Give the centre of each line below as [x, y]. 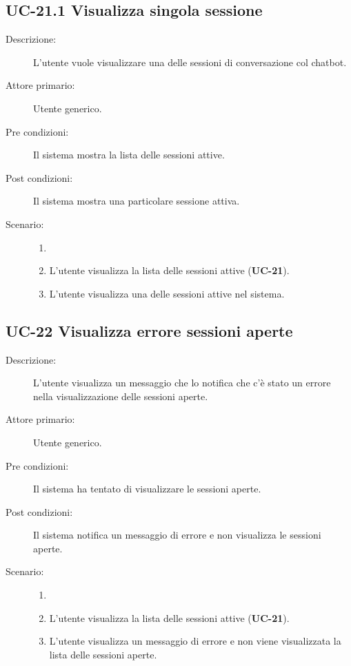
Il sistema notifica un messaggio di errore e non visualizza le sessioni [177, 535]
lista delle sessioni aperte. [103, 654]
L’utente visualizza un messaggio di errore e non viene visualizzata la [195, 641]
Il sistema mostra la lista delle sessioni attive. [129, 155]
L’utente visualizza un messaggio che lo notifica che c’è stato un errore [182, 383]
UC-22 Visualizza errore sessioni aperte [149, 330]
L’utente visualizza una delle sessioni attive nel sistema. [167, 293]
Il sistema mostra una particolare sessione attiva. [137, 201]
